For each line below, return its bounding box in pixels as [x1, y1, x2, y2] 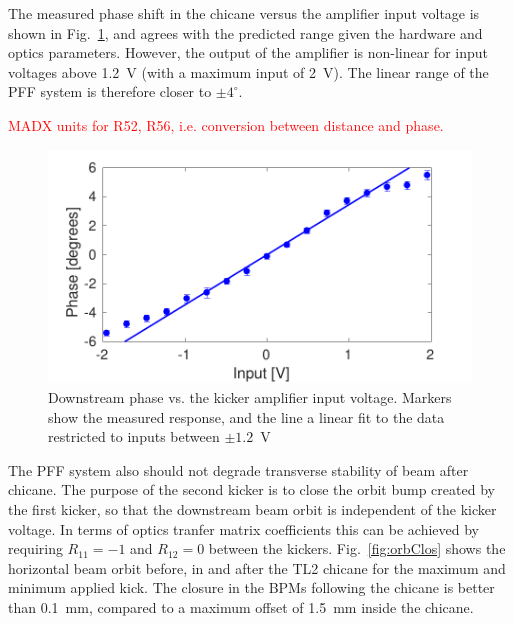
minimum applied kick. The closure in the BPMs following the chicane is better [8, 577, 495, 598]
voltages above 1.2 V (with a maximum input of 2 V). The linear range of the [8, 61, 489, 82]
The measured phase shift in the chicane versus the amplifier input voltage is [8, 3, 480, 23]
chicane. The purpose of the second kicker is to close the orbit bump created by [8, 479, 495, 500]
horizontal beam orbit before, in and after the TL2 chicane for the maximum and [8, 557, 506, 578]
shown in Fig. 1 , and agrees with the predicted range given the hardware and [8, 22, 483, 43]
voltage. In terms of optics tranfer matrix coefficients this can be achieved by [8, 518, 479, 539]
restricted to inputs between [48, 426, 220, 447]
